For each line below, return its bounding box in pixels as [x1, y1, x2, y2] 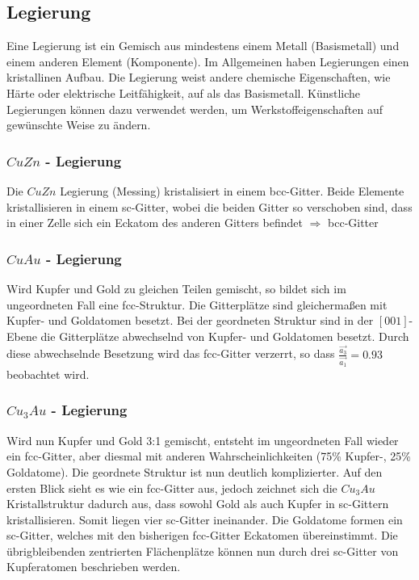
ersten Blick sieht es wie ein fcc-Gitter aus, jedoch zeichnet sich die [6, 479, 337, 496]
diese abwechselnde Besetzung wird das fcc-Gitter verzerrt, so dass [6, 345, 335, 362]
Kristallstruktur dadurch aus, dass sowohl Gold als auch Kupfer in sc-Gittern [6, 495, 389, 512]
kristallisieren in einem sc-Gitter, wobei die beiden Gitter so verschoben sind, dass [6, 198, 413, 215]
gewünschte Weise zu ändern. [6, 116, 151, 133]
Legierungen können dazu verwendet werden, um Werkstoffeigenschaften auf [6, 100, 383, 117]
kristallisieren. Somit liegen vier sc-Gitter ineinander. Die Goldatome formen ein [6, 511, 403, 527]
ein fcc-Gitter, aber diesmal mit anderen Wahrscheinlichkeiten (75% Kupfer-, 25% [6, 448, 411, 464]
